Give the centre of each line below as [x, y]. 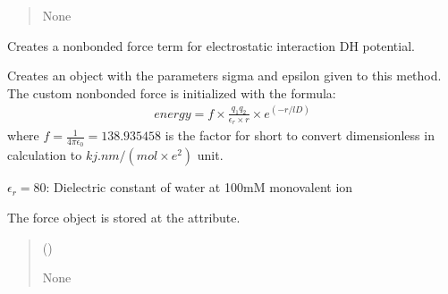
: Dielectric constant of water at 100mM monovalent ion [199, 187]
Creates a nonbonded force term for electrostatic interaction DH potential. [211, 45]
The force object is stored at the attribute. [124, 217]
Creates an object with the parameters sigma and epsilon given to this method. [224, 76]
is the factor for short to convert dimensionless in [300, 135]
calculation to [45, 155]
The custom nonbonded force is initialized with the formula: [172, 92]
